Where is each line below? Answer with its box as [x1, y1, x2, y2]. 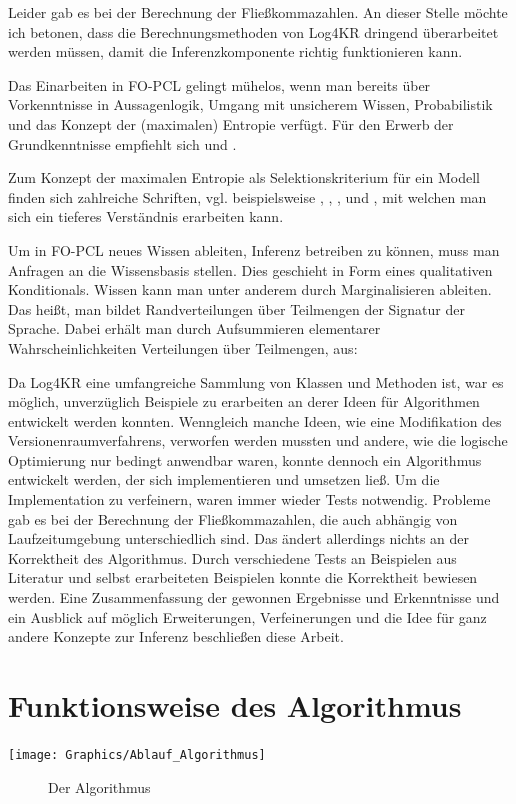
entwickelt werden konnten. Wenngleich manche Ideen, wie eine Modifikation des [8, 410, 502, 431]
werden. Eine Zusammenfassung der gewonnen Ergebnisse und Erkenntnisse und [8, 587, 500, 608]
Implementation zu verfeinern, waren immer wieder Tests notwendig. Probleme [8, 489, 491, 510]
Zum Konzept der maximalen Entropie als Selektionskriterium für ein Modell [8, 167, 480, 188]
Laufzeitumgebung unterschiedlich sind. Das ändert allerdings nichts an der [8, 528, 470, 549]
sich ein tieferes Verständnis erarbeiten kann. [8, 206, 284, 227]
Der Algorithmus [48, 776, 151, 797]
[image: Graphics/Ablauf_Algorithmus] [8, 747, 266, 762]
